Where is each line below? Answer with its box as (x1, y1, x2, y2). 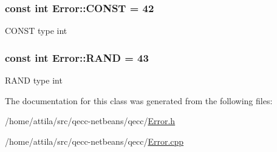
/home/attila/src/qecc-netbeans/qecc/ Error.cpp (5, 134, 184, 147)
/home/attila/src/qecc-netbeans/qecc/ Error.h (5, 114, 176, 127)
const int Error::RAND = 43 (5, 50, 149, 65)
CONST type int (5, 24, 67, 37)
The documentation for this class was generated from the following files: (5, 94, 273, 107)
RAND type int (5, 74, 63, 87)
